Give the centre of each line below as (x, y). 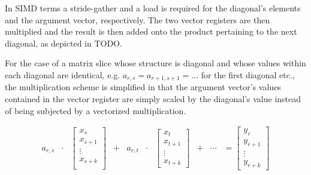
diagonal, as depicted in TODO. (64, 43)
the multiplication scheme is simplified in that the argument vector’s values (143, 87)
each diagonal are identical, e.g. (63, 74)
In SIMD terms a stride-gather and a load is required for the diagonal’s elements (153, 8)
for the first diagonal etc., (248, 74)
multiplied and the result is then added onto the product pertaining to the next (151, 31)
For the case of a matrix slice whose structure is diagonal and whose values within (155, 63)
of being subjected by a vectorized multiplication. (96, 110)
